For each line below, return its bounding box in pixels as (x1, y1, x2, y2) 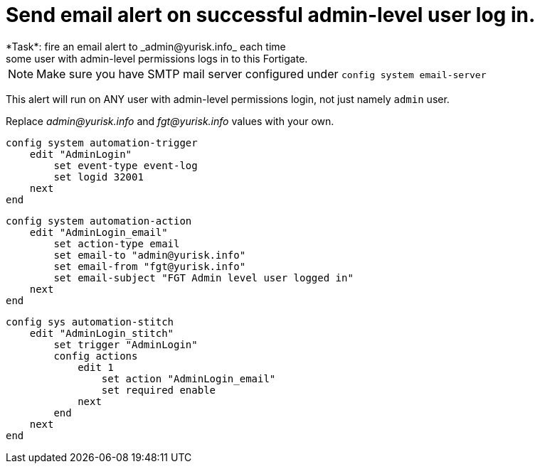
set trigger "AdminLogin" (53, 338, 198, 350)
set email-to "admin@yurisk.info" (53, 249, 246, 261)
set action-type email (53, 237, 180, 249)
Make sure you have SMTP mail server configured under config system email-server (36, 66, 487, 81)
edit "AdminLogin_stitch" (29, 327, 174, 339)
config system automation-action (6, 215, 192, 227)
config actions (53, 350, 138, 362)
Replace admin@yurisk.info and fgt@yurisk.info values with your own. (6, 114, 334, 127)
